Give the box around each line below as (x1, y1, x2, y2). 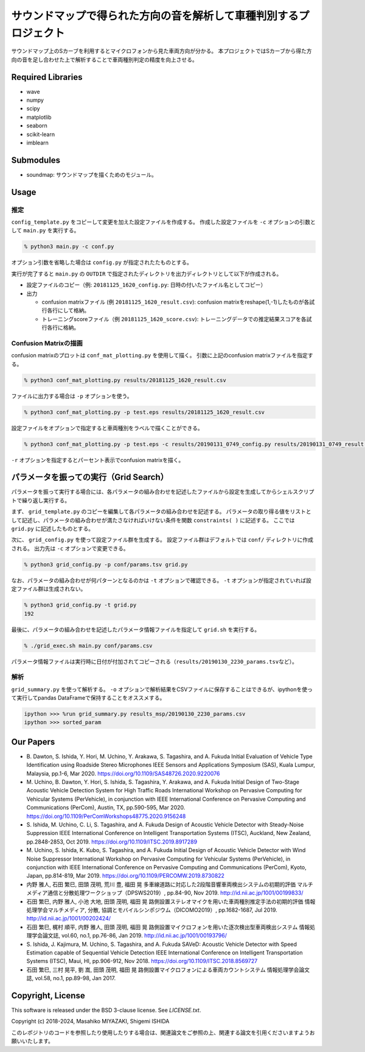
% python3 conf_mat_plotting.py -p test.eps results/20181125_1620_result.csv (24, 408, 265, 416)
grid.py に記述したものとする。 (11, 525, 94, 533)
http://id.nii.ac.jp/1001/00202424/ (26, 915, 111, 922)
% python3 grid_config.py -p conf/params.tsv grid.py (24, 561, 188, 568)
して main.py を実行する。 (11, 227, 80, 234)
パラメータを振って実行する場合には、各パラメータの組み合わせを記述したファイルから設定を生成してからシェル (11, 488, 293, 496)
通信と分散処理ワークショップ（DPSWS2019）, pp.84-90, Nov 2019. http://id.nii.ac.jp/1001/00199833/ (47, 889, 304, 897)
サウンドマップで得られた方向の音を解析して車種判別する (11, 9, 299, 23)
